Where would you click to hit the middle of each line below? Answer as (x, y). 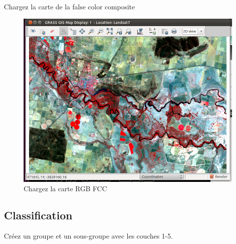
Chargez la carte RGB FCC (65, 189)
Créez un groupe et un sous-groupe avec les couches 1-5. (88, 235)
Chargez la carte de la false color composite (70, 6)
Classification (38, 215)
